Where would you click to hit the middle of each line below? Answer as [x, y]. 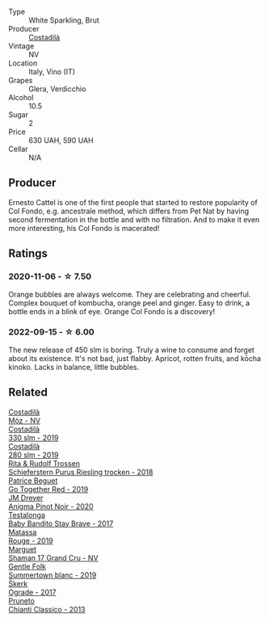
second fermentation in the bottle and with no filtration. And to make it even [134, 219]
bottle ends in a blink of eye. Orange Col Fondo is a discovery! [112, 311]
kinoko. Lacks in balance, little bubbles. [74, 367]
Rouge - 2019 [31, 540]
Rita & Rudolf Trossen [44, 463]
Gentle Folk [27, 566]
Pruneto [21, 600]
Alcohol [21, 97]
